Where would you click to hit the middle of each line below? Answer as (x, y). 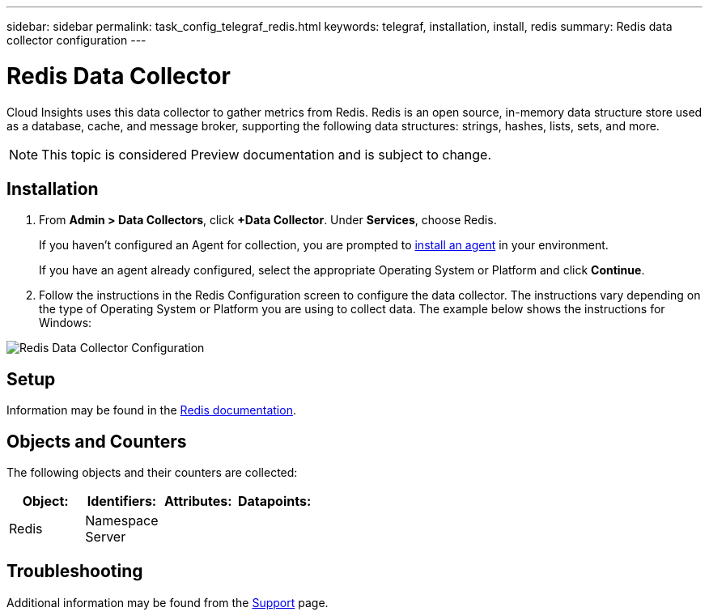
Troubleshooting (75, 571)
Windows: (66, 323)
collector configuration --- (76, 40)
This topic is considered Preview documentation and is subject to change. (267, 154)
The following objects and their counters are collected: (152, 473)
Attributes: (198, 501)
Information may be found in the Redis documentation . (151, 410)
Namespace (122, 521)
